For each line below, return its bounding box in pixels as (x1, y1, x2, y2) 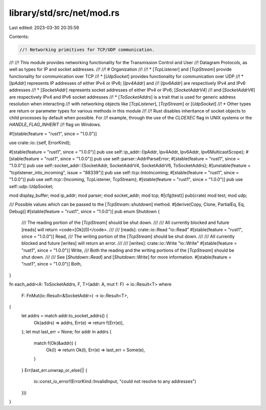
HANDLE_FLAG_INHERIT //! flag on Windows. (9, 121, 101, 128)
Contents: (9, 34, 29, 39)
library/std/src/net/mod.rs (9, 7, 120, 18)
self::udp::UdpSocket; (9, 183, 54, 189)
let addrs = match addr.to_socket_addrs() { (21, 313, 108, 319)
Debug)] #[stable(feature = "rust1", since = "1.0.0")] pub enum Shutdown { (9, 208, 160, 214)
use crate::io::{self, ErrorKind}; (9, 140, 71, 146)
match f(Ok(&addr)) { (33, 340, 76, 346)
